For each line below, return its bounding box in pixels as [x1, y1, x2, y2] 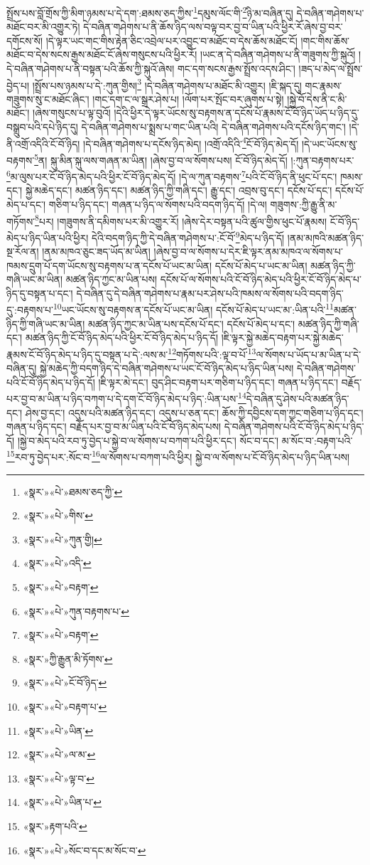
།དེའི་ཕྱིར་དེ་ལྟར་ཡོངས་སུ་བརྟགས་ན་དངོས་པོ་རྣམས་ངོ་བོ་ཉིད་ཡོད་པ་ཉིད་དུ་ [114, 105, 359, 120]
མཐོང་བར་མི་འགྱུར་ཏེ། [6, 19, 80, 34]
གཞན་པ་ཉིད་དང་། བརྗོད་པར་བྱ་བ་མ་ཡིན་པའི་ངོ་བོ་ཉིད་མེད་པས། [6, 419, 222, 434]
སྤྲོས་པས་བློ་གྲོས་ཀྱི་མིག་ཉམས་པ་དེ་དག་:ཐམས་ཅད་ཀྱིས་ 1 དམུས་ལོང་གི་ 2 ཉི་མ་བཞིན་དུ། [6, 4, 293, 20]
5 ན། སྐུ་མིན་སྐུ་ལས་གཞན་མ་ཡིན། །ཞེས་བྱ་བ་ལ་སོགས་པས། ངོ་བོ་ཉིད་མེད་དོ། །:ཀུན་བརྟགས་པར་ [34, 150, 354, 167]
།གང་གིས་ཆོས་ [300, 33, 350, 48]
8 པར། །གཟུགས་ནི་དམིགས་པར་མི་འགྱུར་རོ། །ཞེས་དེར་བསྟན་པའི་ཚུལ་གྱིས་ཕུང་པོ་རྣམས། [35, 211, 327, 228]
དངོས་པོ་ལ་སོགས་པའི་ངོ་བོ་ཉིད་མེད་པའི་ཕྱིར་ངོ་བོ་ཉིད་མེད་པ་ [160, 272, 361, 287]
